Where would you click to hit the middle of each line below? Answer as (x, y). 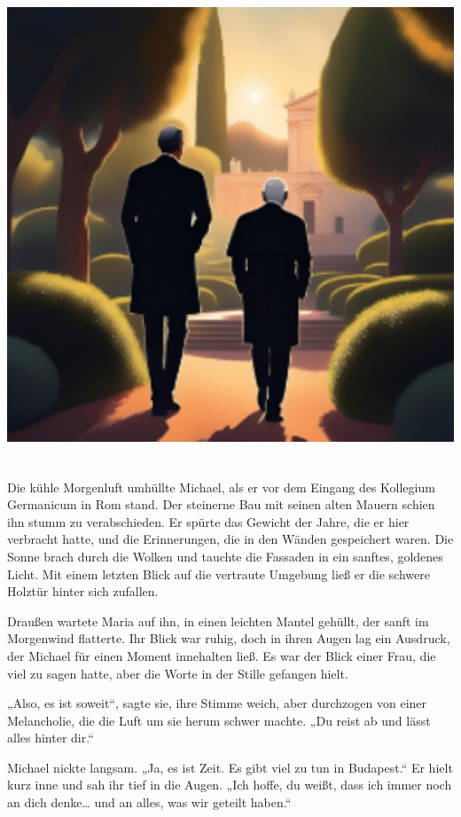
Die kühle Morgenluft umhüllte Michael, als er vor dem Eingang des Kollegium (221, 487)
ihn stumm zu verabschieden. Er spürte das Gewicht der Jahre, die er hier (208, 521)
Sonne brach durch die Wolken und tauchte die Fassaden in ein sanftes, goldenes (225, 556)
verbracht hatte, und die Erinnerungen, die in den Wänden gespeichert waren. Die (230, 539)
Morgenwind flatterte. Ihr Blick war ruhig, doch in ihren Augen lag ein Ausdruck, (229, 638)
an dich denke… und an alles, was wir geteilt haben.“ (149, 802)
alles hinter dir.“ (51, 738)
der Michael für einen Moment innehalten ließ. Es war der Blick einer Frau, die (222, 655)
